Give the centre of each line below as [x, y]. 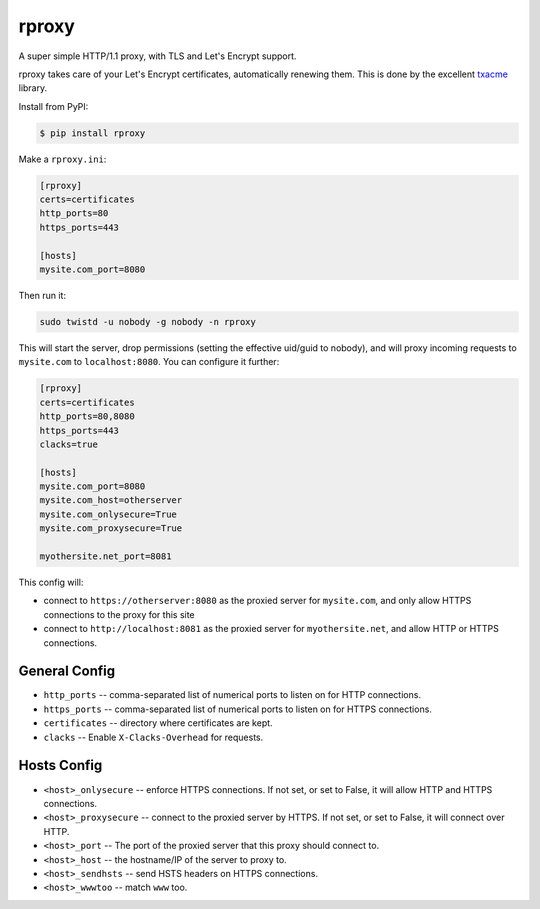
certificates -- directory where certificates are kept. [158, 723]
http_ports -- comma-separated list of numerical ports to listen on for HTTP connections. [232, 695]
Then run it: [42, 295]
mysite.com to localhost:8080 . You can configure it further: [149, 362]
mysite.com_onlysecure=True [108, 514]
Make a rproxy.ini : [62, 159]
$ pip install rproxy [92, 133]
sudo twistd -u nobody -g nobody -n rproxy [148, 321]
